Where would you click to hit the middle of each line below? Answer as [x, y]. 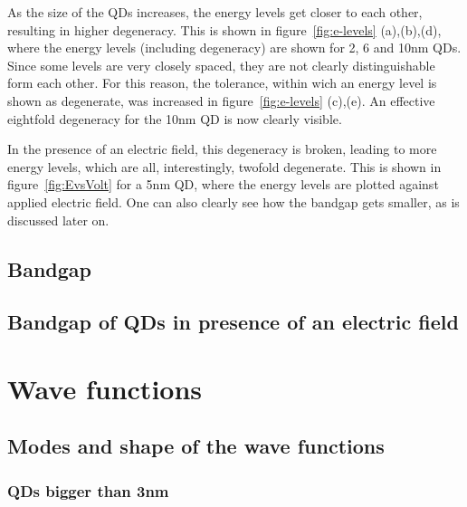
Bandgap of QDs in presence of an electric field [233, 322]
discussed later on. [58, 220]
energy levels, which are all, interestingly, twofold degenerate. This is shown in [224, 166]
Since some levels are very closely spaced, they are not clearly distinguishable [221, 65]
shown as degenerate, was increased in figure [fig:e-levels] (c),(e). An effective [221, 100]
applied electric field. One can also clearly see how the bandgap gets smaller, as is [233, 201]
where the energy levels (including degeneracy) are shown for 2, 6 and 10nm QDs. [234, 48]
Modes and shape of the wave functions [196, 446]
